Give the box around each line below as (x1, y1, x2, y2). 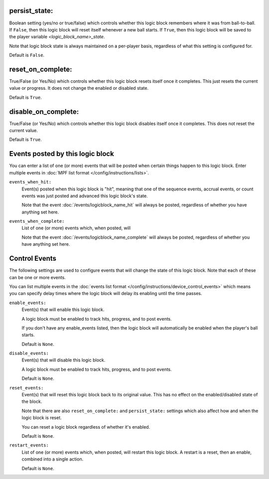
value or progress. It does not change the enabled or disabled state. (9, 85, 149, 91)
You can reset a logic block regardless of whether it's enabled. (21, 424, 150, 430)
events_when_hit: (9, 179, 52, 185)
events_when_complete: (9, 218, 65, 224)
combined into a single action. (21, 456, 84, 462)
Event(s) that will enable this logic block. (21, 307, 105, 313)
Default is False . (9, 52, 45, 58)
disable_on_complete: (9, 107, 79, 116)
